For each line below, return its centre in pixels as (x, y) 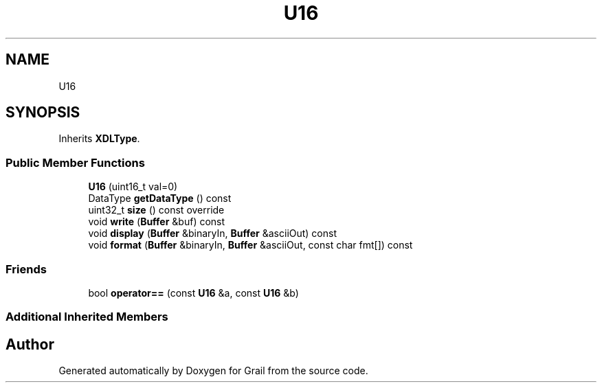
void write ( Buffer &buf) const (157, 222)
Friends (26, 269)
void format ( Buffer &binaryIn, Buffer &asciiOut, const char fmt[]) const (250, 245)
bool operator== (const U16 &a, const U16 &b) (193, 293)
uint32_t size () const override (156, 210)
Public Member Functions (75, 162)
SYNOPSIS (43, 113)
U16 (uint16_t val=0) (133, 187)
